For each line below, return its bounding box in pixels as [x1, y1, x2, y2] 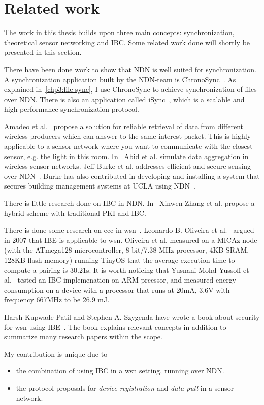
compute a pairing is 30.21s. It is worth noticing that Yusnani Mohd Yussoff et [4, 264, 249, 275]
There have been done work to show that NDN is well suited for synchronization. [4, 64, 256, 74]
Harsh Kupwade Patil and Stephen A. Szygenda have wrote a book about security [4, 311, 260, 322]
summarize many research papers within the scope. [4, 331, 162, 342]
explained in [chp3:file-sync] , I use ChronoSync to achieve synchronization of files [4, 84, 257, 95]
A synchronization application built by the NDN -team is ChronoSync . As [4, 74, 236, 84]
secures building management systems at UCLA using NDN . [4, 180, 195, 191]
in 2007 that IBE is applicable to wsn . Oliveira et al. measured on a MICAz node [4, 234, 257, 245]
